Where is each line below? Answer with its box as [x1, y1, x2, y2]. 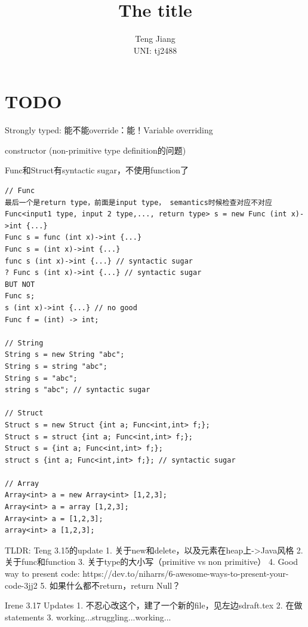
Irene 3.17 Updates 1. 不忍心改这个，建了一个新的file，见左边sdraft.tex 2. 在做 [5, 599, 303, 611]
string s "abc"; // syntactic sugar [5, 386, 150, 394]
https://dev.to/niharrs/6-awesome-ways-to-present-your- [82, 567, 289, 580]
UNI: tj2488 [133, 44, 177, 56]
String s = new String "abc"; [5, 350, 125, 359]
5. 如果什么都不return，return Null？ [40, 579, 181, 591]
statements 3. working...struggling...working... [5, 610, 171, 623]
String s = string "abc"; [5, 362, 107, 371]
